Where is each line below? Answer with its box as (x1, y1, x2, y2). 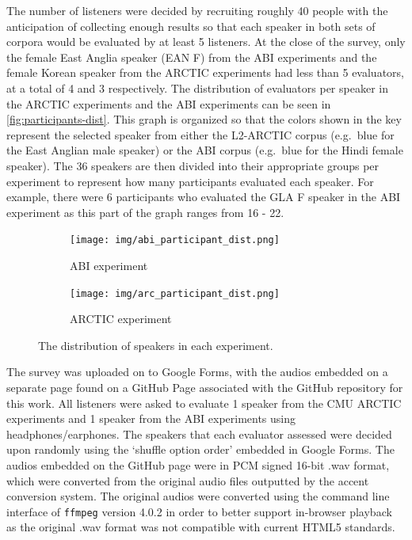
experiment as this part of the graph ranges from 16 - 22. (6, 203, 284, 220)
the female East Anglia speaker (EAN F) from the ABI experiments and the (6, 48, 377, 65)
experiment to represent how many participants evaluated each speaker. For (6, 173, 374, 189)
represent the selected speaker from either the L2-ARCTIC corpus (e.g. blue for (6, 126, 395, 143)
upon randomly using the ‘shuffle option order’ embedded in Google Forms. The (6, 441, 395, 458)
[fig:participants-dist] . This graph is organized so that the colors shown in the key (6, 111, 402, 127)
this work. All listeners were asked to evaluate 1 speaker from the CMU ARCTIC (6, 394, 402, 411)
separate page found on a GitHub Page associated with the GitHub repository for (6, 379, 403, 395)
